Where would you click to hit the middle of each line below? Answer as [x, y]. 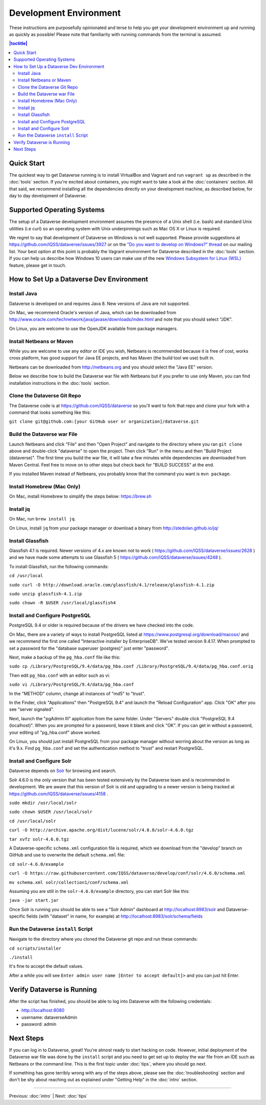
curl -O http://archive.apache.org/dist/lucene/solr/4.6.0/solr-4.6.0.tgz [101, 830]
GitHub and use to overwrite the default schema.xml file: [67, 855]
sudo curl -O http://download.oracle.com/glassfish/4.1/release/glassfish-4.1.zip [112, 585]
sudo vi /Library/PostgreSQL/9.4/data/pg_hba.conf [71, 685]
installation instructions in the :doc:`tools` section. [60, 383]
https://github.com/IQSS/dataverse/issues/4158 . [59, 794]
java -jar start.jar [34, 901]
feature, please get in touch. [38, 265]
